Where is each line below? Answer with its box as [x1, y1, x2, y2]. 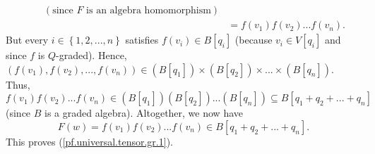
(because [234, 32, 273, 47]
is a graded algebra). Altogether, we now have [44, 105, 243, 120]
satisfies [125, 32, 159, 47]
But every [6, 32, 49, 47]
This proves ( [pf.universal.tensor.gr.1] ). [6, 134, 173, 148]
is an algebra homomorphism [86, 6, 211, 16]
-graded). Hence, [55, 48, 127, 63]
